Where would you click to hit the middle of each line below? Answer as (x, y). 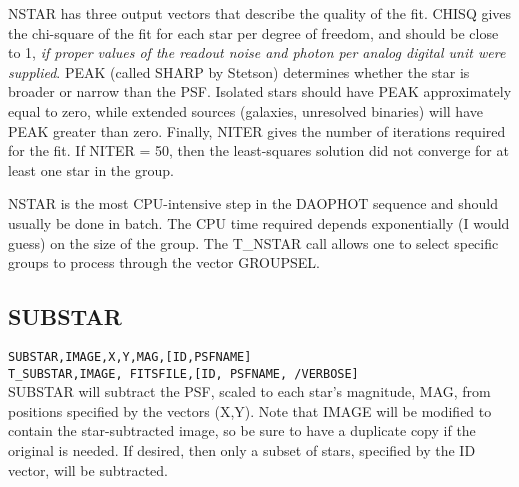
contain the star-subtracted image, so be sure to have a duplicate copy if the (242, 430)
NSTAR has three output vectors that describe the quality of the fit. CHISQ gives (260, 13)
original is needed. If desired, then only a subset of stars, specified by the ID (242, 450)
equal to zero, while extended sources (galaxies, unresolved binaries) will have (245, 110)
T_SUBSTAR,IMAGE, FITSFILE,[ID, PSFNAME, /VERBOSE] (183, 373)
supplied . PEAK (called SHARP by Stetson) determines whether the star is (239, 71)
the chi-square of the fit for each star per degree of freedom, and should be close (253, 32)
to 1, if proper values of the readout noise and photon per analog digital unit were (257, 52)
